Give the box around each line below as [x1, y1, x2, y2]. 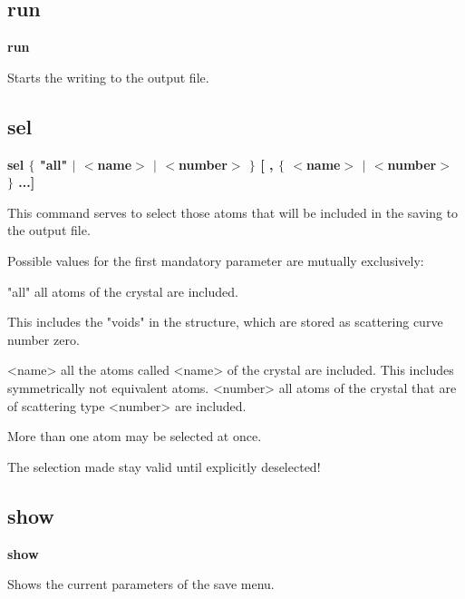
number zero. [7, 329, 80, 349]
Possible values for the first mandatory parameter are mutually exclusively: [7, 250, 424, 270]
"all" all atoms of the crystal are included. [7, 281, 238, 300]
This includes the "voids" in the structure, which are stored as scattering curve [7, 312, 443, 331]
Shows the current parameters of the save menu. [7, 574, 275, 594]
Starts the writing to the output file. [7, 67, 209, 86]
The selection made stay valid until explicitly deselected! [7, 457, 321, 476]
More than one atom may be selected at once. [7, 427, 262, 446]
